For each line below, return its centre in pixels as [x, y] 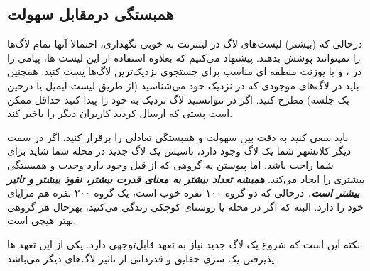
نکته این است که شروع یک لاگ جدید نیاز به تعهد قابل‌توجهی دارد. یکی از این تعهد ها [184, 244]
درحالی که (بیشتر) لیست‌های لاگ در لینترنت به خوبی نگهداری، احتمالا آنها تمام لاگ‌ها [185, 44]
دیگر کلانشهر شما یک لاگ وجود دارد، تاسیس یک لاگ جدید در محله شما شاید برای [179, 151]
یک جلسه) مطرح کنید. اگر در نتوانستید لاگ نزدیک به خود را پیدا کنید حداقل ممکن [178, 99]
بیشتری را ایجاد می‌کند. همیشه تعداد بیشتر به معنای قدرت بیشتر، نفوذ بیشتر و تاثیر [186, 178]
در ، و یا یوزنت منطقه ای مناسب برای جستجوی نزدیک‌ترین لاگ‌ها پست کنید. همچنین [185, 71]
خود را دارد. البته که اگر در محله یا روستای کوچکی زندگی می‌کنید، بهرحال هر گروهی [185, 206]
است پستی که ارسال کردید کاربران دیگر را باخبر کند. [120, 113]
